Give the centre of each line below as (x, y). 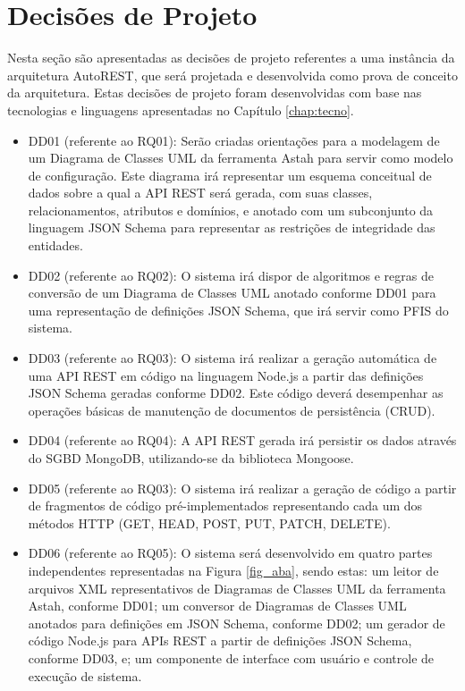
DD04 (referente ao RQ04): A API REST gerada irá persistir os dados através (242, 440)
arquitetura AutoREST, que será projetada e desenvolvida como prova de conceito (232, 75)
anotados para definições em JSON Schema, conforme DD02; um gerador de (237, 623)
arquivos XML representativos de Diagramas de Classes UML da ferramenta (237, 588)
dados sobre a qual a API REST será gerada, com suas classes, (200, 193)
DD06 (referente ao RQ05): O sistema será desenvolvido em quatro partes (230, 553)
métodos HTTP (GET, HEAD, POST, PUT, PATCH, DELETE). (209, 522)
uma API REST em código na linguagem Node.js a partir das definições (226, 375)
